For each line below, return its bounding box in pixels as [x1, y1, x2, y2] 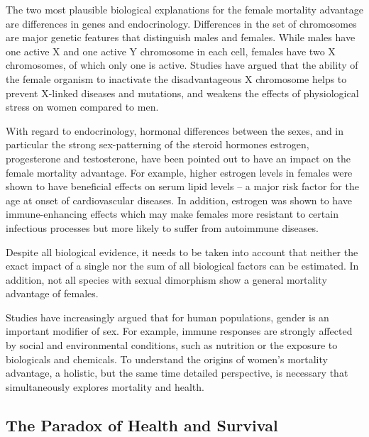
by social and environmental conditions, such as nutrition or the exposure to [6, 338, 338, 353]
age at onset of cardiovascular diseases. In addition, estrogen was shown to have [6, 192, 352, 207]
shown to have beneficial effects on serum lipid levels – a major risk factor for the [6, 179, 359, 194]
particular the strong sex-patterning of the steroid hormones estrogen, [6, 137, 309, 152]
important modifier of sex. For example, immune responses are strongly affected [6, 323, 353, 338]
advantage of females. [6, 286, 99, 301]
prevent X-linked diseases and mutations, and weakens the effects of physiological [6, 85, 359, 100]
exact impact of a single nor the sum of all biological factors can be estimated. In [6, 258, 359, 273]
